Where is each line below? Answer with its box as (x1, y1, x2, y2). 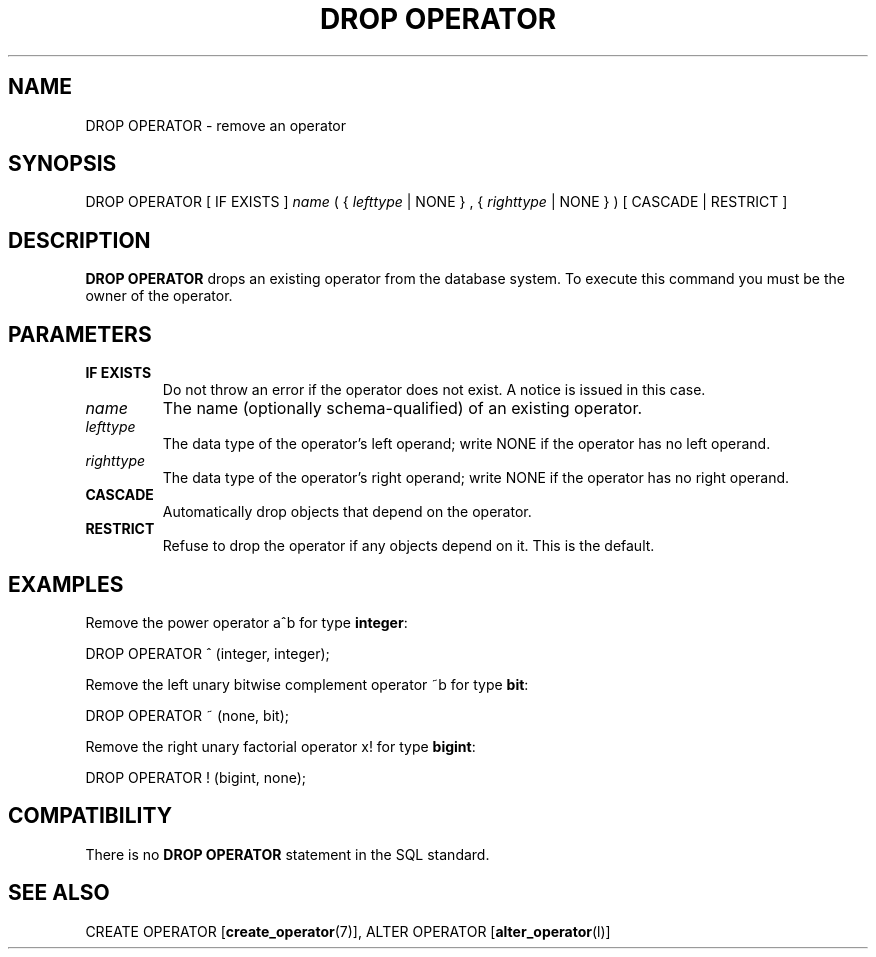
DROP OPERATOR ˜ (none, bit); (85, 706, 289, 724)
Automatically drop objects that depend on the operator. (162, 503, 532, 521)
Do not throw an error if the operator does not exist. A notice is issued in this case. (162, 381, 706, 399)
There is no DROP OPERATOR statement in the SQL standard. (85, 845, 490, 863)
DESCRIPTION (8, 227, 151, 253)
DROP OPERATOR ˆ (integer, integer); (85, 644, 330, 662)
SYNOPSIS (8, 151, 117, 177)
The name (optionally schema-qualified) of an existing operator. (162, 398, 643, 419)
